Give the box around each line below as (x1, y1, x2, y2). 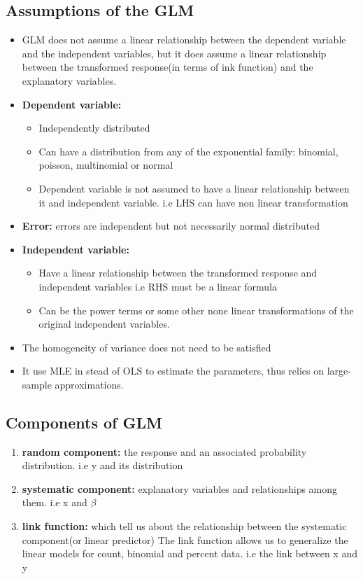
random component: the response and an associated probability (22, 444, 307, 459)
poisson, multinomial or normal (38, 158, 173, 172)
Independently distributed (38, 120, 150, 135)
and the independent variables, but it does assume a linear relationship (22, 46, 327, 60)
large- (327, 363, 351, 378)
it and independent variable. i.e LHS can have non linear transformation (38, 195, 348, 209)
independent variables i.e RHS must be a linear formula (38, 279, 277, 293)
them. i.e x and (22, 495, 87, 510)
